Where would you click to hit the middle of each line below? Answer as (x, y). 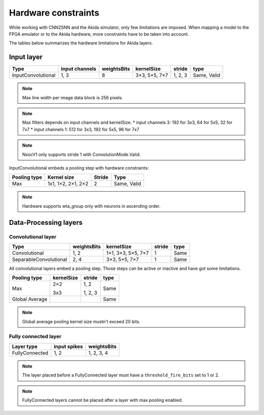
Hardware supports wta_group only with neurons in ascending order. (91, 206)
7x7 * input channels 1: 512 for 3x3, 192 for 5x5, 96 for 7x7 (81, 129)
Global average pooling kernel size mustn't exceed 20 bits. (81, 321)
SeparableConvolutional (40, 259)
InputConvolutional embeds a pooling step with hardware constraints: (79, 168)
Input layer (26, 57)
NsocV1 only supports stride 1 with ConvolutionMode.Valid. (82, 154)
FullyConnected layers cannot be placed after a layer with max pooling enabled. (102, 400)
